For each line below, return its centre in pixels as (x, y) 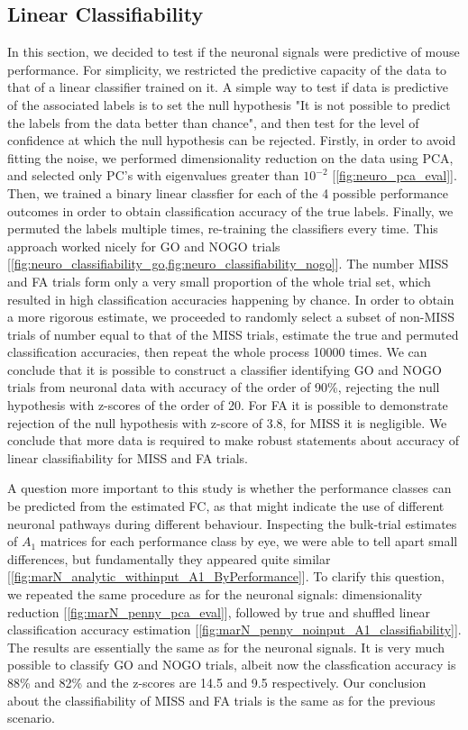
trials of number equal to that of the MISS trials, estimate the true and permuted (233, 334)
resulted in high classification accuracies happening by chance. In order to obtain (231, 299)
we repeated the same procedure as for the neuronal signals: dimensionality (215, 594)
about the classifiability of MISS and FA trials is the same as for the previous (221, 700)
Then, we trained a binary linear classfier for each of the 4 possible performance (228, 192)
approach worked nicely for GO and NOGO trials (144, 246)
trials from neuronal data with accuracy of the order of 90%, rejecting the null (224, 387)
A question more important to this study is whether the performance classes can (229, 488)
